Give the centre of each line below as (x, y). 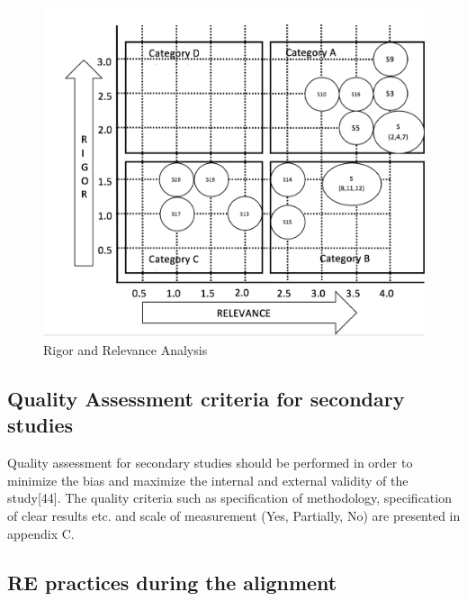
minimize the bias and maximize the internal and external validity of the (208, 480)
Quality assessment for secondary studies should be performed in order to (210, 463)
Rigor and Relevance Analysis (126, 349)
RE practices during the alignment (172, 582)
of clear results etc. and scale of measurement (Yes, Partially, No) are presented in (234, 515)
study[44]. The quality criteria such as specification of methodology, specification (229, 498)
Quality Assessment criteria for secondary (206, 398)
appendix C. (41, 533)
